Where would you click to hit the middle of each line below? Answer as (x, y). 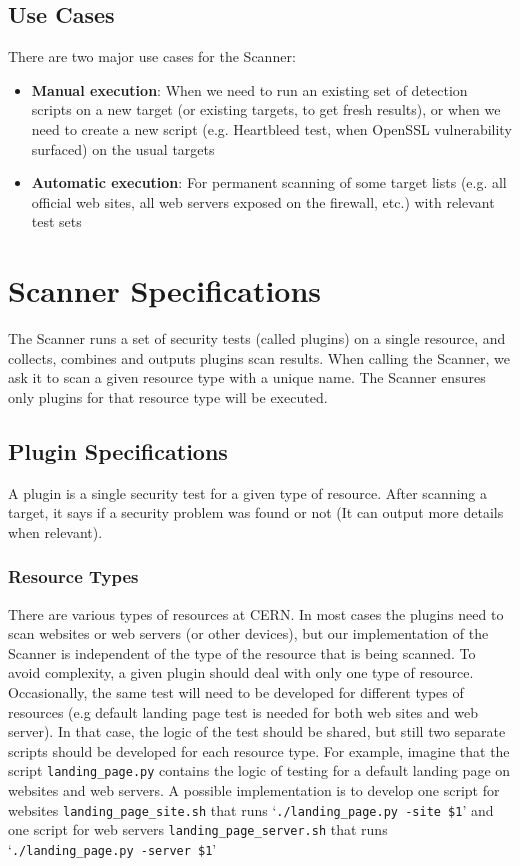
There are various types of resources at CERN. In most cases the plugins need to (256, 613)
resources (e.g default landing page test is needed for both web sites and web (243, 711)
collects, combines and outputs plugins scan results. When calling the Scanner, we (259, 357)
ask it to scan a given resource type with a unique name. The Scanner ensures (247, 377)
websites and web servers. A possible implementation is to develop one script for (254, 790)
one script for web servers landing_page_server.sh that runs (198, 829)
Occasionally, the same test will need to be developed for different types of (236, 692)
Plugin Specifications (118, 450)
